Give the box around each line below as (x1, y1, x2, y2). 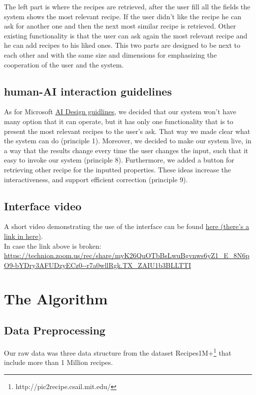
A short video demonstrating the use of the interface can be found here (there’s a (4, 221, 249, 231)
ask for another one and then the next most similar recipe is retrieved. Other (4, 21, 236, 31)
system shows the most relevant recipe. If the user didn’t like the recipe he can (4, 11, 241, 21)
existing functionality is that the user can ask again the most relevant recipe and (4, 30, 248, 40)
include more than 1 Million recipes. (4, 357, 113, 367)
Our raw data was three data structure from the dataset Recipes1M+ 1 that (4, 346, 231, 358)
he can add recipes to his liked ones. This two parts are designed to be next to (4, 40, 241, 50)
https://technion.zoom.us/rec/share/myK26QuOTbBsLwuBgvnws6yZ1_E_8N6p (4, 250, 250, 261)
